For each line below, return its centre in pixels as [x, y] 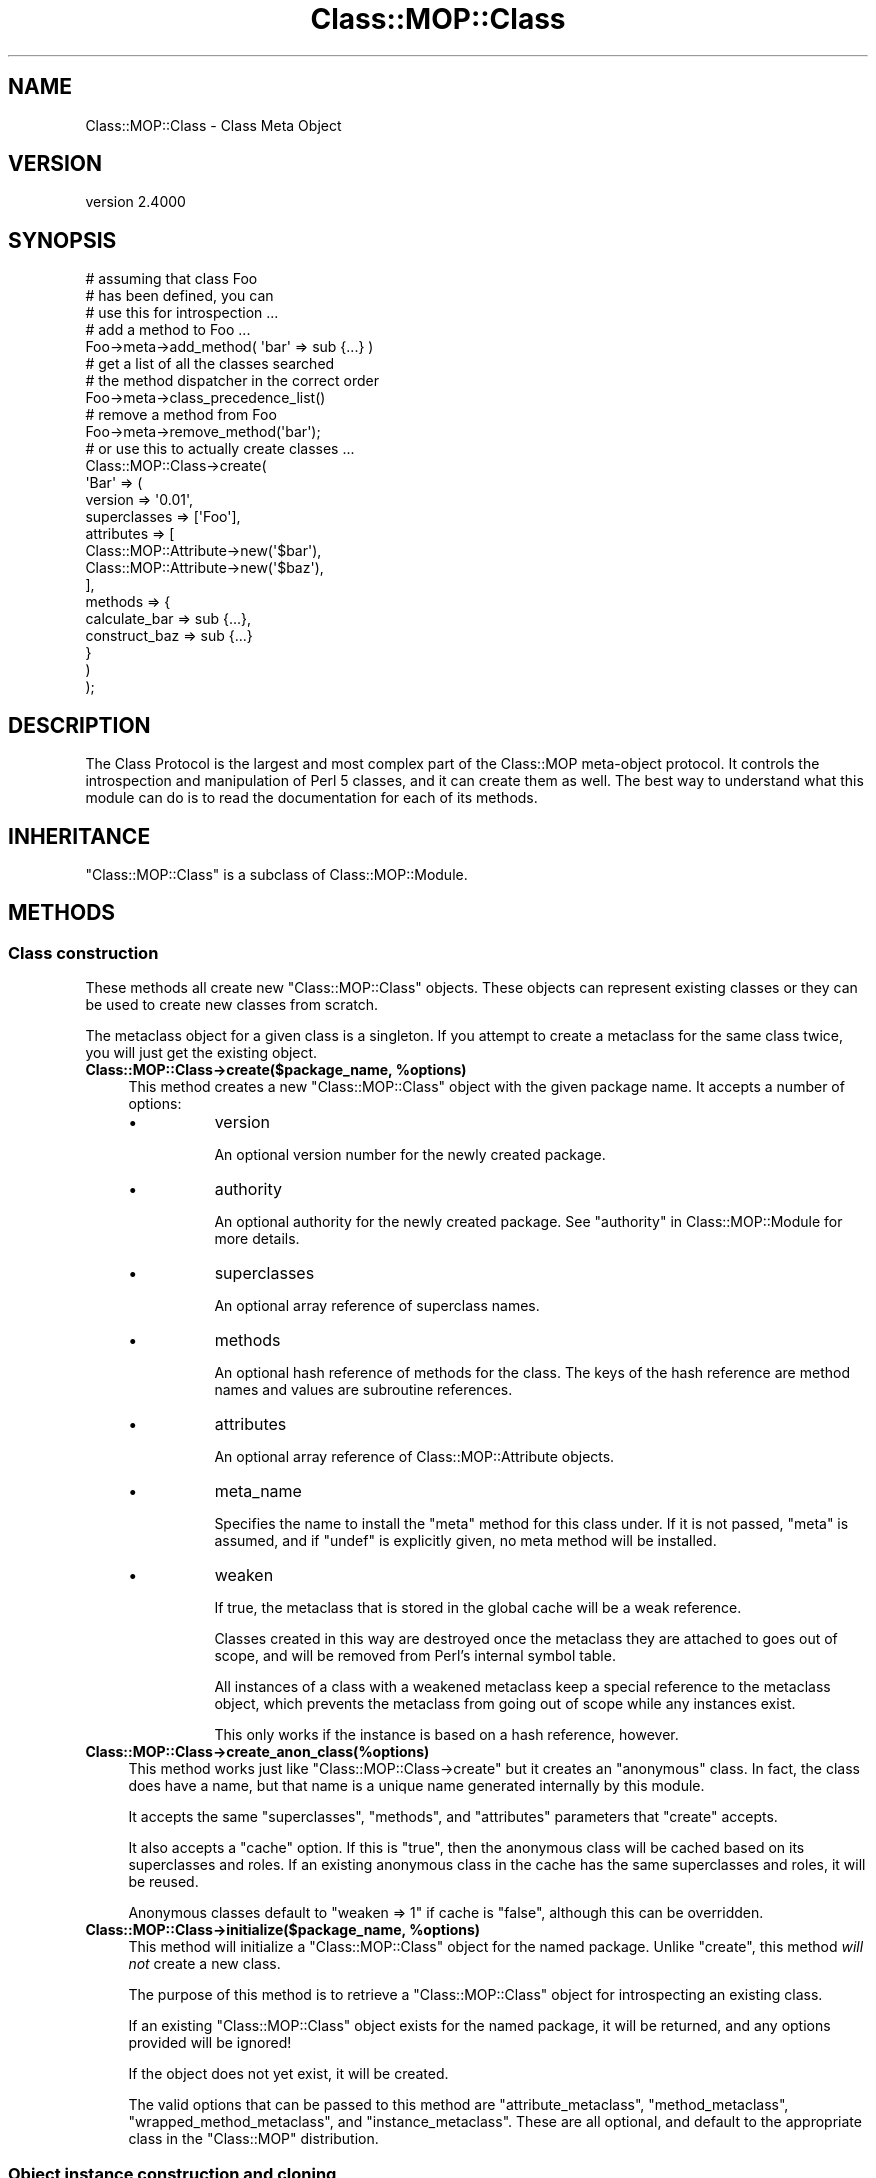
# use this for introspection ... [182, 313]
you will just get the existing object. [201, 1053]
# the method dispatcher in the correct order [232, 381]
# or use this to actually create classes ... [220, 449]
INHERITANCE [79, 836]
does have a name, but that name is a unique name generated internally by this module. [416, 1786]
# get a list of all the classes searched [210, 364]
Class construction [83, 952]
